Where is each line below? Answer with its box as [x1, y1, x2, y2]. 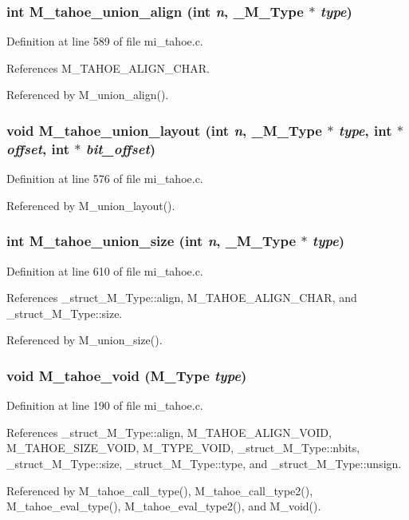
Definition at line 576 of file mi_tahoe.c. [6, 170, 203, 187]
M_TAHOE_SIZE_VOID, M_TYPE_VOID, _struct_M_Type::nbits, [6, 439, 360, 456]
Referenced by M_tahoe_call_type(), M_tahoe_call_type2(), [6, 482, 313, 498]
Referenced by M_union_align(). [6, 86, 169, 103]
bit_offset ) [85, 138, 156, 158]
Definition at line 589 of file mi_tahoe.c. [6, 33, 203, 50]
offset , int [6, 138, 69, 158]
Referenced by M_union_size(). [6, 331, 163, 348]
